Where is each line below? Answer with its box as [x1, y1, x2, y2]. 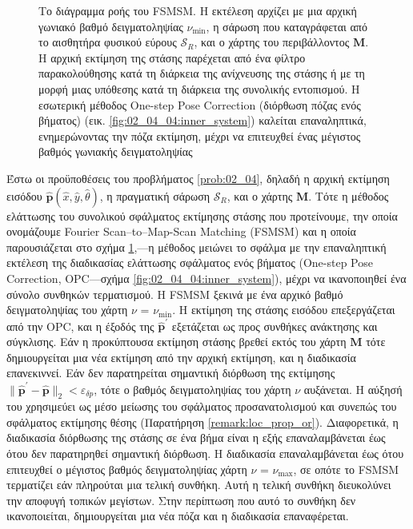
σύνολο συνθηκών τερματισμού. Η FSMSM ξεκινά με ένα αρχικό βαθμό [6, 285, 343, 302]
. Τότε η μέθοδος [308, 187, 389, 204]
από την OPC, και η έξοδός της [6, 317, 154, 334]
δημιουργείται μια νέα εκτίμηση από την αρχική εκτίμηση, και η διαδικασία [6, 348, 356, 365]
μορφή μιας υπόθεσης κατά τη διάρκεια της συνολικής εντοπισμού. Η [38, 80, 360, 97]
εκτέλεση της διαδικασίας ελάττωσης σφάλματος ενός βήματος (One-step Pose [6, 254, 373, 271]
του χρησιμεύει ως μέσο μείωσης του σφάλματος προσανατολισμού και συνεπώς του [6, 398, 397, 415]
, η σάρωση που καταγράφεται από [206, 18, 367, 34]
